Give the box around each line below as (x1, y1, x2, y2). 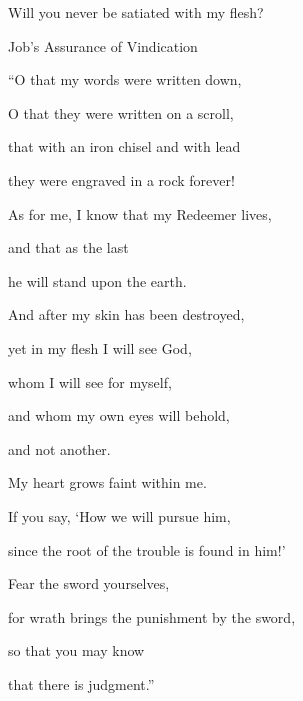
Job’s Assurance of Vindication (8, 35, 198, 56)
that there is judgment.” (8, 673, 155, 694)
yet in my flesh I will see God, (8, 337, 192, 358)
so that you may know (8, 640, 145, 661)
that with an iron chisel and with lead (8, 136, 241, 157)
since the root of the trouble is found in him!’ (8, 539, 286, 560)
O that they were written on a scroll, (8, 102, 234, 123)
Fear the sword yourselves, (8, 573, 170, 594)
